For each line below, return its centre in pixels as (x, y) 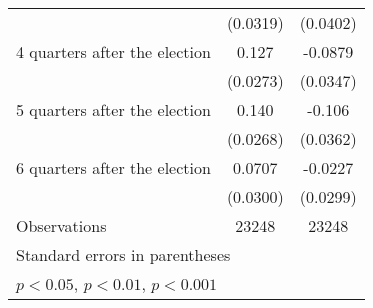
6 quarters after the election (113, 167)
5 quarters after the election (113, 109)
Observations (61, 225)
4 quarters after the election (113, 51)
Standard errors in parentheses (123, 254)
